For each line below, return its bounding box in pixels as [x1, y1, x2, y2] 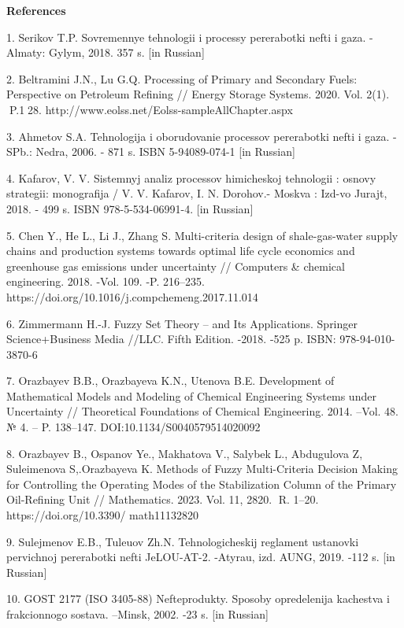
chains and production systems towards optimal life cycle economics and [6, 242, 355, 259]
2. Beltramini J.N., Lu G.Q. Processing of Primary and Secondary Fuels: [6, 70, 358, 87]
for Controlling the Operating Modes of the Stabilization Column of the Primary [6, 475, 397, 492]
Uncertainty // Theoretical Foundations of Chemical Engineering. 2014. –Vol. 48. [6, 403, 399, 419]
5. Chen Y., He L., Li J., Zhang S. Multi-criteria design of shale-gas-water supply [6, 227, 398, 243]
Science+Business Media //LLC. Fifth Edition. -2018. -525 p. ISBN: [6, 331, 336, 347]
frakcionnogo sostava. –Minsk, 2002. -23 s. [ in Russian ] [6, 606, 269, 622]
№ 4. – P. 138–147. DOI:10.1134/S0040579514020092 [6, 419, 261, 435]
